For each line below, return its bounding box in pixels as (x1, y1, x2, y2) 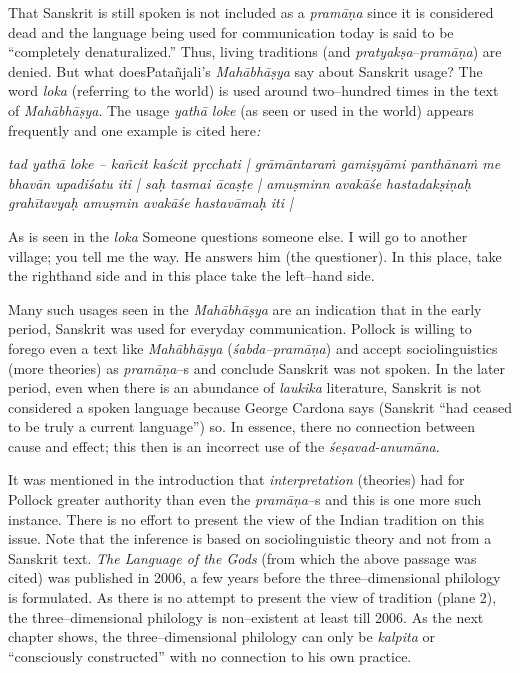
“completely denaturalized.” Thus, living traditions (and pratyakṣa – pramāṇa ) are (8, 41, 502, 62)
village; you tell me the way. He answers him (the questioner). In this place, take (8, 245, 502, 266)
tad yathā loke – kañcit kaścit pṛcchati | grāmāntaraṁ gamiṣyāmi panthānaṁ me (8, 153, 501, 174)
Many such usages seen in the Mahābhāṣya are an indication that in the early (8, 298, 482, 319)
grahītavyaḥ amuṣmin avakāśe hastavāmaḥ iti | (8, 192, 293, 213)
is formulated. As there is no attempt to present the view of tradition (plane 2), (8, 587, 497, 608)
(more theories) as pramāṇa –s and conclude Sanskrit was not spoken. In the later (8, 357, 506, 378)
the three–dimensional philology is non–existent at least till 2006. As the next (8, 606, 484, 627)
